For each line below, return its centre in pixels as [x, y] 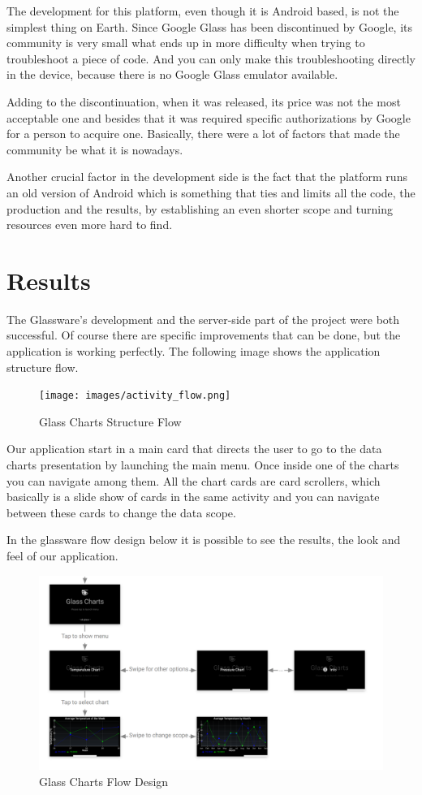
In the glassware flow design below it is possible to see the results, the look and [204, 540]
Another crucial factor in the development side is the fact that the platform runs [207, 177]
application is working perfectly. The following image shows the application [194, 351]
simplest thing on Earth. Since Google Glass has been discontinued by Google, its [210, 26]
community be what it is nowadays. [95, 149]
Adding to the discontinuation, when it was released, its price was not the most [204, 101]
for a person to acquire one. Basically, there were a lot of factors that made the [203, 134]
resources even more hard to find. [90, 225]
